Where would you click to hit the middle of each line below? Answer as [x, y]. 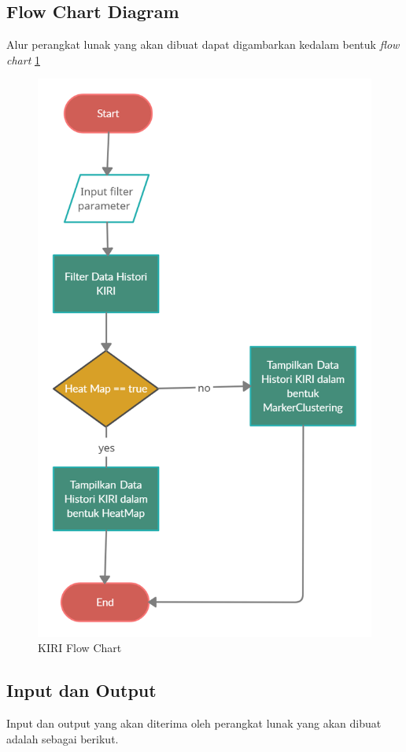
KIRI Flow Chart [80, 648]
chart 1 [23, 59]
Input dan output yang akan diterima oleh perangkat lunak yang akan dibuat [194, 723]
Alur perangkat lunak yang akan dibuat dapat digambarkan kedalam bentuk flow [203, 44]
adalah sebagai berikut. [63, 738]
